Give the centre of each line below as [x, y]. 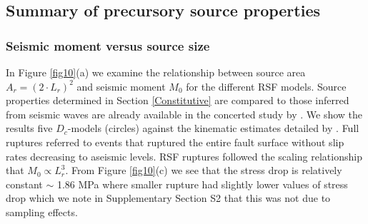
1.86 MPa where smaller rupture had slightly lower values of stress [202, 184]
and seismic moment [121, 86]
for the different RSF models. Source [266, 86]
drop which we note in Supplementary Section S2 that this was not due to [168, 198]
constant [24, 184]
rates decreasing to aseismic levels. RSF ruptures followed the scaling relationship [184, 156]
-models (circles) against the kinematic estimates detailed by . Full [213, 128]
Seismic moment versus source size [108, 45]
